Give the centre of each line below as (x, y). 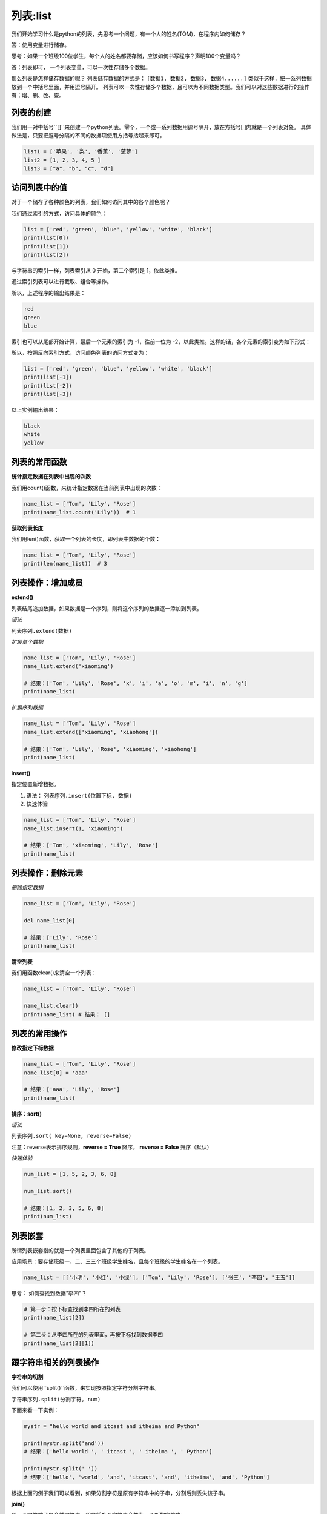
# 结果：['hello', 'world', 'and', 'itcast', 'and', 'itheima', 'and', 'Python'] (147, 1477)
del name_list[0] (50, 920)
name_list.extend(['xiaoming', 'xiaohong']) (91, 732)
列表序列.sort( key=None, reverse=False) (71, 1136)
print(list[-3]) (48, 394)
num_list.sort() (48, 1191)
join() (18, 1504)
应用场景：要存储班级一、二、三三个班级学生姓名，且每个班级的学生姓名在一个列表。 (117, 1261)
